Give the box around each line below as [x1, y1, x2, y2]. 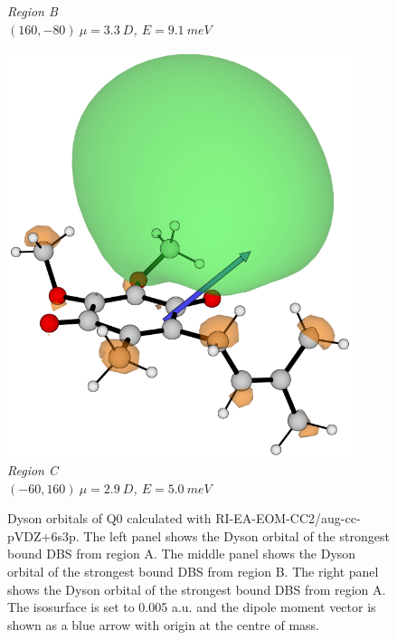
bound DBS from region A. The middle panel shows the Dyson [7, 544, 356, 563]
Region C [7, 460, 59, 479]
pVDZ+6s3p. [7, 526, 80, 545]
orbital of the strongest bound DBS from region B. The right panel [7, 561, 379, 580]
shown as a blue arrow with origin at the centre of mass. [7, 615, 319, 634]
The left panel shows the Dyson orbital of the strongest [83, 526, 390, 545]
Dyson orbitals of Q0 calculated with [7, 509, 212, 528]
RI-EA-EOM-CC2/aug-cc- [215, 509, 361, 528]
